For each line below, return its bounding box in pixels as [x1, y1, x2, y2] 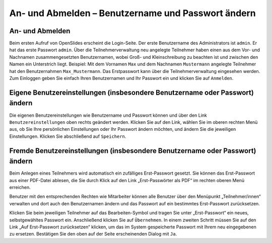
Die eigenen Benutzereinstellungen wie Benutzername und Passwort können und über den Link [9, 112, 208, 118]
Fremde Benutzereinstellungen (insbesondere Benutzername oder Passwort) [9, 146, 256, 155]
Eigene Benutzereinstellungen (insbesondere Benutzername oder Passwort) [9, 88, 254, 97]
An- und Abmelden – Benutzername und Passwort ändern [9, 8, 256, 19]
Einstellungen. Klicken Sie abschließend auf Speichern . [9, 133, 126, 139]
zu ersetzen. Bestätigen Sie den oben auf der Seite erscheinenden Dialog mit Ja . [9, 231, 177, 237]
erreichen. [9, 184, 31, 190]
